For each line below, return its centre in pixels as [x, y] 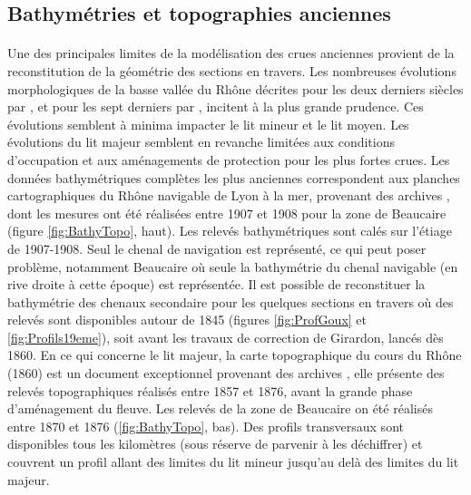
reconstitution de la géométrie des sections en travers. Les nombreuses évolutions [232, 70]
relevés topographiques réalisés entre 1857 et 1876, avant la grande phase [210, 390]
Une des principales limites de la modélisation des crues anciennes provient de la [231, 53]
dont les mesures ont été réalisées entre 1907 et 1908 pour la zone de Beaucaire [227, 213]
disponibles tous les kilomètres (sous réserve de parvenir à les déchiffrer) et [215, 444]
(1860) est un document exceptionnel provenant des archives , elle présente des [226, 373]
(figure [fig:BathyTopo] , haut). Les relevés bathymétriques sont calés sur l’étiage [230, 231]
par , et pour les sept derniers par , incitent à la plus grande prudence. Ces [216, 107]
